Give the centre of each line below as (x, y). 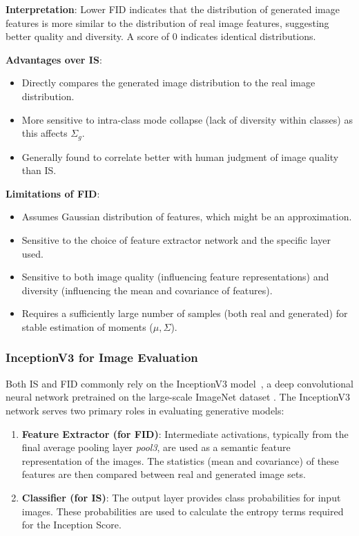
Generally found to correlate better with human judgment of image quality (180, 156)
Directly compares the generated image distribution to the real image (168, 83)
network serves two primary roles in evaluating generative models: (145, 410)
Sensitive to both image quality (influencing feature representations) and (175, 277)
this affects (45, 133)
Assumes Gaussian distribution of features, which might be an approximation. (187, 217)
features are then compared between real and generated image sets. (164, 474)
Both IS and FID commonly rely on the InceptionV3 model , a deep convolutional (179, 383)
